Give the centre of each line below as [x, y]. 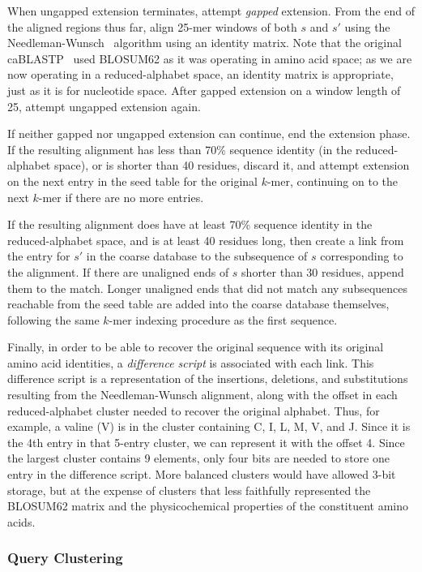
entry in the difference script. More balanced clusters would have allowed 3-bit [202, 474]
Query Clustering [65, 558]
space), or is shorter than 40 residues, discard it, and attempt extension [232, 165]
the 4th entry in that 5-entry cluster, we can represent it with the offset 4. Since [206, 442]
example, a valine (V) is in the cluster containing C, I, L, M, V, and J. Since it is [209, 426]
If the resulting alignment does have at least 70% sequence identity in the [190, 224]
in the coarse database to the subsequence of [197, 256]
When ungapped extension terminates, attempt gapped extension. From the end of [211, 11]
